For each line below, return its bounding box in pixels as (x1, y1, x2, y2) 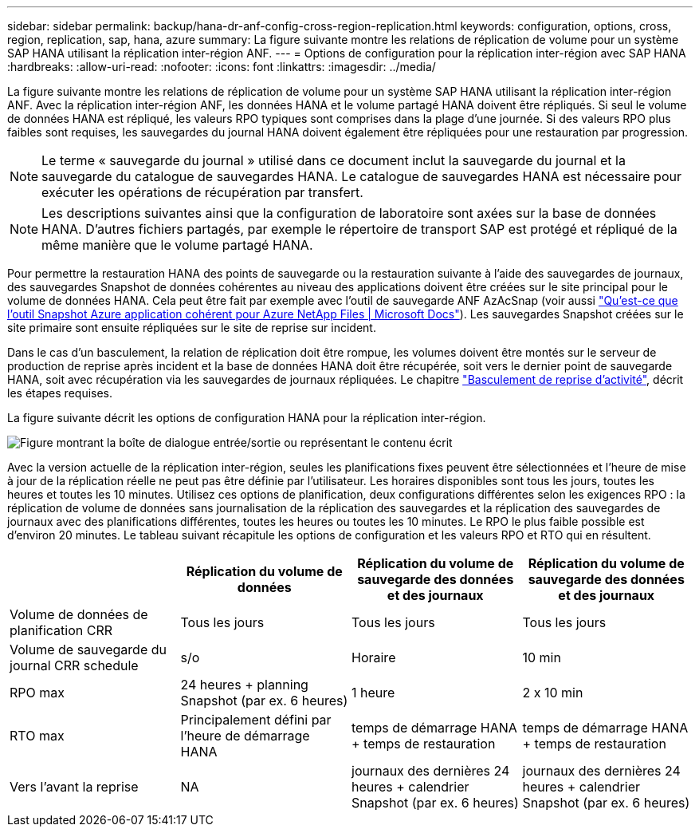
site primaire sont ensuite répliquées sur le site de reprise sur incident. (7, 321, 376, 334)
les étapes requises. (7, 386, 113, 400)
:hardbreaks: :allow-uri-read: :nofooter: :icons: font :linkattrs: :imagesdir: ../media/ (7, 60, 436, 73)
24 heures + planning (180, 677, 308, 693)
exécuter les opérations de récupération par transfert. (41, 184, 363, 200)
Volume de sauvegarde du (10, 642, 167, 657)
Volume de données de (10, 606, 148, 622)
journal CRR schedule (10, 657, 139, 673)
